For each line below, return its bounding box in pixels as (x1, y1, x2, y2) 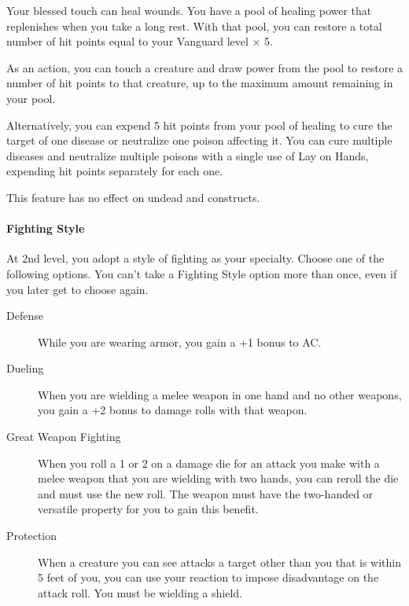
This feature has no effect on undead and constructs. (6, 189, 260, 205)
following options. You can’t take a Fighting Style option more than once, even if (6, 265, 397, 281)
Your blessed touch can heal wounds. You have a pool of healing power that (6, 2, 372, 18)
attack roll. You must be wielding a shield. (38, 584, 242, 600)
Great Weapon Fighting (6, 428, 121, 445)
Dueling (6, 360, 44, 376)
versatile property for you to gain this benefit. (38, 501, 259, 517)
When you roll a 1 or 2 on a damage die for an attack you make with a (38, 454, 380, 471)
